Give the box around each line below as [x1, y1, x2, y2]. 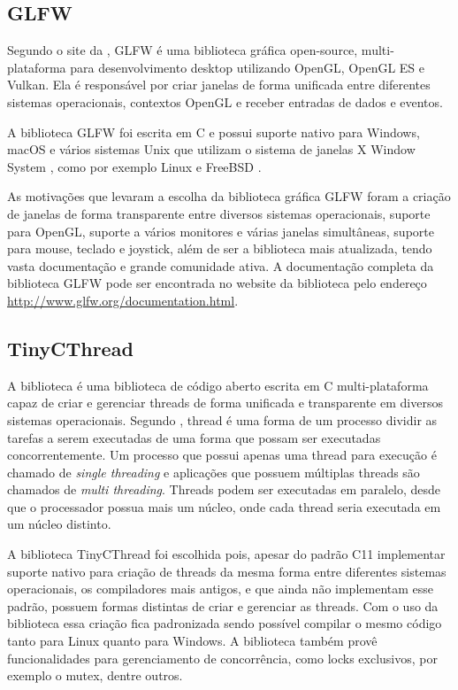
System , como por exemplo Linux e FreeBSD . [7, 157, 262, 175]
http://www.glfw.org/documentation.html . [7, 291, 239, 309]
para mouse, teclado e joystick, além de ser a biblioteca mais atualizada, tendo [7, 239, 432, 258]
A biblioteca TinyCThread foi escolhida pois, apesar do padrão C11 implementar [7, 545, 446, 563]
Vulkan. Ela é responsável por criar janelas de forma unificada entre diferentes [7, 75, 431, 94]
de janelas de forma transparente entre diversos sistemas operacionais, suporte [7, 204, 431, 222]
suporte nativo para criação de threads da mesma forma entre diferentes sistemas [7, 562, 447, 580]
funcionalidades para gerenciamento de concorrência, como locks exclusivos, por [7, 648, 438, 667]
